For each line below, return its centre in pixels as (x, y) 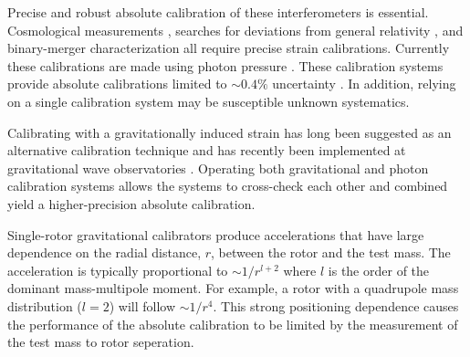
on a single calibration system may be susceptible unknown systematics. (209, 101)
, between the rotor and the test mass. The (331, 252)
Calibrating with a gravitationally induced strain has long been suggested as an (230, 132)
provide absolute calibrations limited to (117, 84)
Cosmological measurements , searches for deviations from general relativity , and (235, 30)
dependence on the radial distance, (104, 252)
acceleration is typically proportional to (118, 270)
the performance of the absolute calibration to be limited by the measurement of (233, 324)
